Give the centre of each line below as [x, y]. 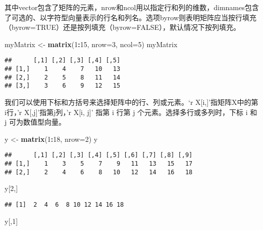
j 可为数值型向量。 [35, 122]
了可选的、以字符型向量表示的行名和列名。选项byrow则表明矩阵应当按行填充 [130, 17]
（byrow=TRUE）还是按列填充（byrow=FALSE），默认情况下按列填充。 [122, 27]
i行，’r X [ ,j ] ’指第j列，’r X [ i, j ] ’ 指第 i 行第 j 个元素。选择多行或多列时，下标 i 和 [131, 112]
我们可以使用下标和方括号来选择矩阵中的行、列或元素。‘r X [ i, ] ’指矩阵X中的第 [131, 102]
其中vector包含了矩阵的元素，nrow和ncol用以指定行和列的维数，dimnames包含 [132, 7]
